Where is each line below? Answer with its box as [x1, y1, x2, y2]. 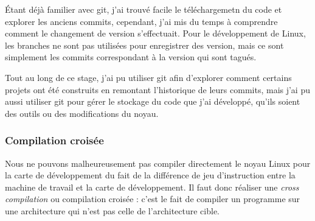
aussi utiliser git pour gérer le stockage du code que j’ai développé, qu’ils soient [5, 95, 300, 108]
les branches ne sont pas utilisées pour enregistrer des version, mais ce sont [5, 38, 284, 51]
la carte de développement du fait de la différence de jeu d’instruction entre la [5, 169, 296, 181]
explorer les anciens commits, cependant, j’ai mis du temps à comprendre [5, 15, 278, 27]
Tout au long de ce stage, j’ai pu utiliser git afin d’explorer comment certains [5, 71, 292, 83]
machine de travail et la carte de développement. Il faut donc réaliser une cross [5, 180, 299, 193]
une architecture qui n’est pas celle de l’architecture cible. [5, 204, 220, 217]
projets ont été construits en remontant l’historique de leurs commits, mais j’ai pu [5, 83, 310, 96]
